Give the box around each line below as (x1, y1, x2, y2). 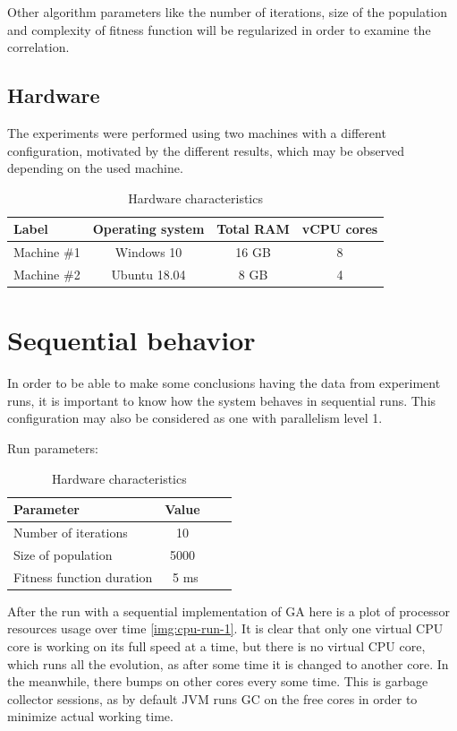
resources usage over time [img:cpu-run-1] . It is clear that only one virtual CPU (7, 619, 444, 638)
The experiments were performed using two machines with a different (7, 123, 386, 142)
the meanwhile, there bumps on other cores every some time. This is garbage (7, 672, 428, 691)
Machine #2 (13, 265, 80, 284)
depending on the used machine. (7, 159, 183, 177)
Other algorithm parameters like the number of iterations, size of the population (7, 3, 448, 21)
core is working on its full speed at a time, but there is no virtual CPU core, (7, 637, 426, 656)
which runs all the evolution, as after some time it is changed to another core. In (7, 654, 449, 673)
